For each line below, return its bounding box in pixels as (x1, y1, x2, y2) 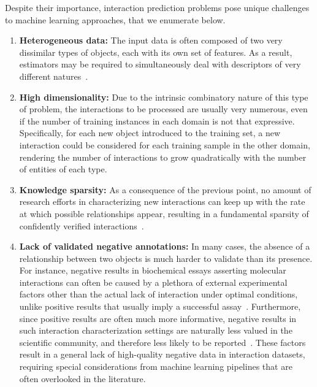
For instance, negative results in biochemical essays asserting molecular (19, 264, 286, 277)
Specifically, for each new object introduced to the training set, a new (19, 126, 281, 139)
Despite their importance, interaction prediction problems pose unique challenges (5, 1, 310, 13)
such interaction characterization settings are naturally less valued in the (19, 324, 292, 337)
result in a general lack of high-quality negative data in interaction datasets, (19, 348, 305, 361)
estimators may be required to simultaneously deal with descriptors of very (19, 58, 301, 71)
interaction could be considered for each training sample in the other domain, (19, 138, 310, 151)
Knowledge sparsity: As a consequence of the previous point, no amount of (19, 183, 311, 196)
